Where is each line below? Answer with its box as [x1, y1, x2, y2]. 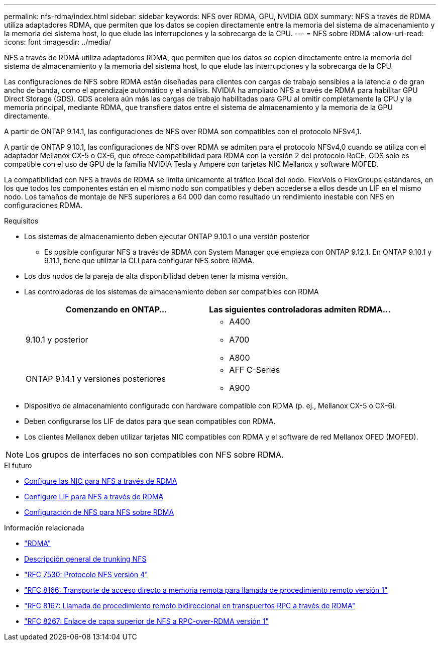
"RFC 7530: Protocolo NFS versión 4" [24, 570, 148, 579]
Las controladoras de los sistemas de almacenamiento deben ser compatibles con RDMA [24, 287, 319, 296]
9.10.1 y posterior [26, 335, 88, 345]
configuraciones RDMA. [4, 201, 83, 209]
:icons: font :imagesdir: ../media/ [4, 38, 111, 46]
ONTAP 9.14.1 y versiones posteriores [26, 374, 166, 384]
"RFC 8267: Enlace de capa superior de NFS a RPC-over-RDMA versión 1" [24, 617, 269, 625]
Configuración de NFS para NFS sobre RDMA [24, 508, 174, 516]
